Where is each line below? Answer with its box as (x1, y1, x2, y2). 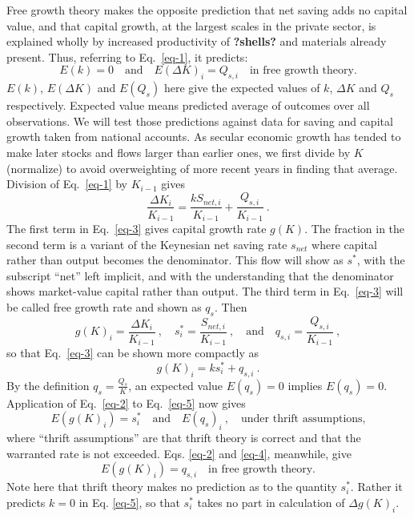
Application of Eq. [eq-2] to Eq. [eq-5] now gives (6, 394, 246, 411)
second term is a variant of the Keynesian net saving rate (6, 235, 287, 252)
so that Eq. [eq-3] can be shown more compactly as (6, 344, 259, 361)
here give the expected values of (163, 79, 320, 96)
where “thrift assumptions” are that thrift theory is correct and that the (6, 429, 361, 446)
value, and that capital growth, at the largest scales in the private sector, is (6, 17, 376, 34)
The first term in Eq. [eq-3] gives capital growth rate (6, 220, 267, 237)
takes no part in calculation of (197, 493, 345, 510)
